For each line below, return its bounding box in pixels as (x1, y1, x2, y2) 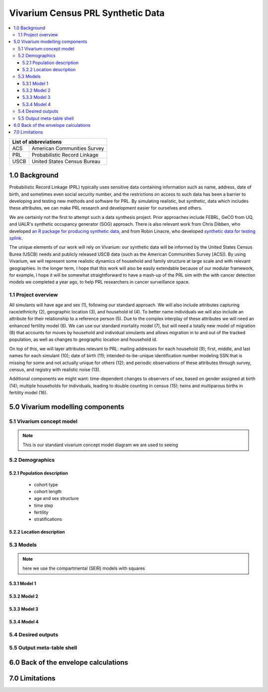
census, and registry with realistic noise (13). (9, 367, 101, 373)
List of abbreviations (12, 138, 62, 145)
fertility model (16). (9, 390, 48, 395)
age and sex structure (34, 495, 79, 501)
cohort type (34, 482, 58, 488)
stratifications (34, 516, 62, 522)
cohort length (34, 488, 62, 494)
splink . (9, 235, 23, 241)
